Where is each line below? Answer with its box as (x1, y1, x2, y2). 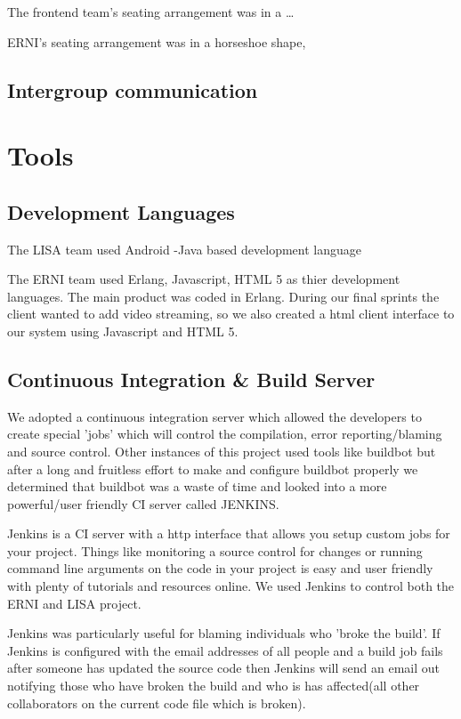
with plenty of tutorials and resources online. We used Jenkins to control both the (7, 577, 455, 595)
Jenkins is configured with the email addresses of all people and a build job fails (7, 641, 443, 659)
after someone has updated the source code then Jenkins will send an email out (7, 658, 440, 677)
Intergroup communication (7, 76, 258, 103)
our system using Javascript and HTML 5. (7, 321, 239, 340)
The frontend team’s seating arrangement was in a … (7, 3, 295, 20)
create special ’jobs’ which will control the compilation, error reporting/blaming (7, 424, 442, 443)
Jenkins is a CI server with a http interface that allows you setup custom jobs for (7, 524, 450, 543)
